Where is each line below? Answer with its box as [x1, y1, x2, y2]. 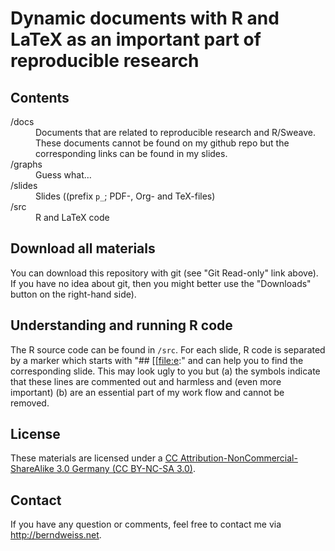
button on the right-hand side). [10, 288, 137, 300]
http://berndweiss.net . [10, 529, 102, 541]
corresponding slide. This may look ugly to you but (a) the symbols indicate [10, 365, 321, 377]
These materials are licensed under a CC [10, 452, 179, 464]
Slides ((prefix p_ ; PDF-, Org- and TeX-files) [35, 190, 216, 202]
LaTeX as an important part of [10, 28, 262, 51]
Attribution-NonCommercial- [180, 452, 298, 464]
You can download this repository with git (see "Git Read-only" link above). [10, 267, 319, 279]
